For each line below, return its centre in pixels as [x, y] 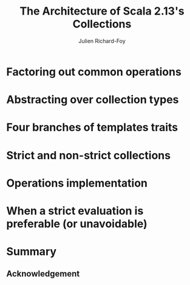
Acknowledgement [43, 274]
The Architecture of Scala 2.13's [102, 11]
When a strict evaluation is [75, 211]
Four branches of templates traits [92, 127]
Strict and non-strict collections [89, 155]
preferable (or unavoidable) [77, 224]
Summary [31, 252]
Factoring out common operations [94, 72]
